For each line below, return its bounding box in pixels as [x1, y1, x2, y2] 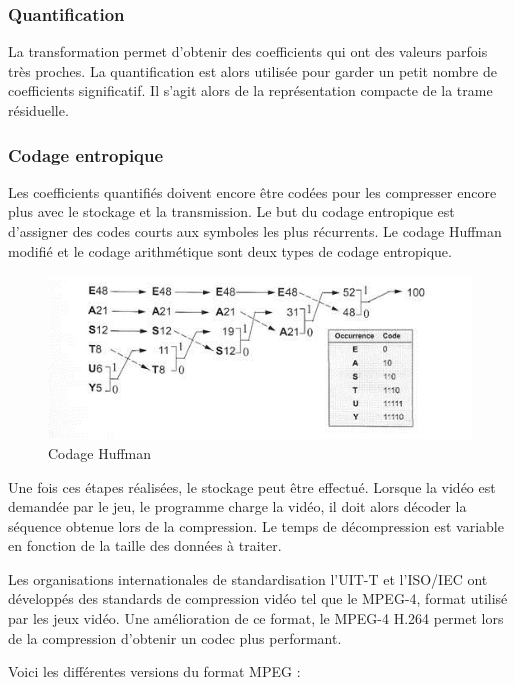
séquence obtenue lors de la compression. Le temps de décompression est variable [8, 515, 504, 536]
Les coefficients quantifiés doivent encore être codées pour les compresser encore [8, 181, 497, 202]
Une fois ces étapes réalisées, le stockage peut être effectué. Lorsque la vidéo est [8, 476, 496, 497]
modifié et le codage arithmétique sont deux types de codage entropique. [8, 240, 452, 261]
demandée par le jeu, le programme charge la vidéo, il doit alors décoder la [8, 496, 467, 517]
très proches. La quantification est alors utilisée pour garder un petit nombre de [8, 60, 497, 81]
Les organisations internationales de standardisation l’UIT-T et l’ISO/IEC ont [8, 568, 488, 589]
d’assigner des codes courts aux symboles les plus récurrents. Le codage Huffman [8, 221, 502, 241]
